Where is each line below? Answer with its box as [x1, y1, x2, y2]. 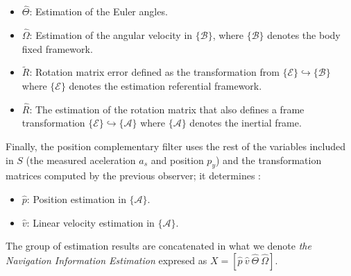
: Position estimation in [26, 192, 126, 206]
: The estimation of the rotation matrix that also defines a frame [29, 102, 305, 116]
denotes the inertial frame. [189, 115, 302, 130]
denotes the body [267, 28, 341, 42]
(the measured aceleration [26, 152, 136, 167]
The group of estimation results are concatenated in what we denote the [6, 238, 311, 253]
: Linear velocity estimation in [26, 215, 155, 229]
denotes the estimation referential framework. [69, 79, 262, 93]
